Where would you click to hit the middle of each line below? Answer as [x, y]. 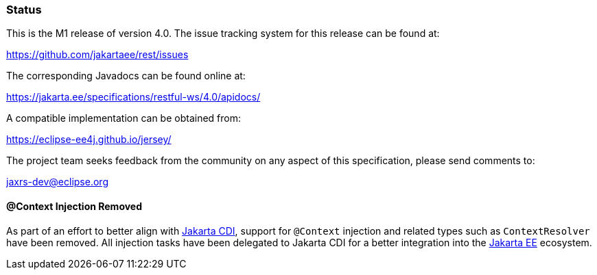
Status [24, 10]
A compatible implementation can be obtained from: [124, 118]
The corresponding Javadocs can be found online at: [126, 76]
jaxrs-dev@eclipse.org [57, 182]
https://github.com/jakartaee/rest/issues [97, 55]
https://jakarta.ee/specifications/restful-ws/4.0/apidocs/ [133, 97]
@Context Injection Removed [74, 206]
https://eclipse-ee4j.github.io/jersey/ [89, 140]
